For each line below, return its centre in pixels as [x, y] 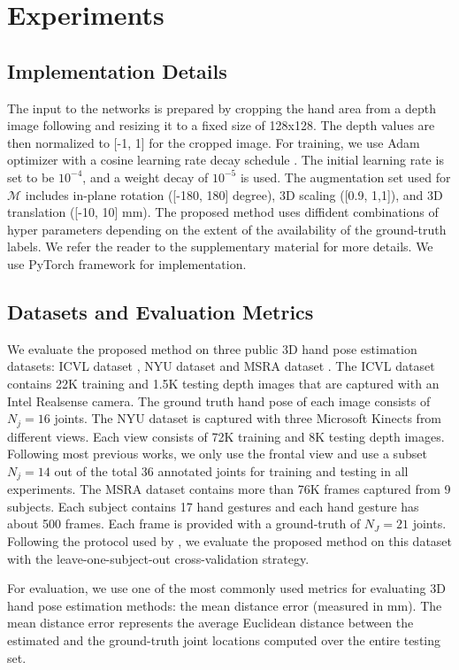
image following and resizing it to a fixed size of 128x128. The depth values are [221, 125]
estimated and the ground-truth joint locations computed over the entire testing [224, 639]
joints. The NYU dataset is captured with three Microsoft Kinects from [248, 418]
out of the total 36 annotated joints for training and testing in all [231, 470]
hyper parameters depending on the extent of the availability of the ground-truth [227, 229]
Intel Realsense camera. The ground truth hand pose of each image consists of [219, 400]
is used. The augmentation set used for [345, 177]
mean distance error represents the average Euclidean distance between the [210, 623]
